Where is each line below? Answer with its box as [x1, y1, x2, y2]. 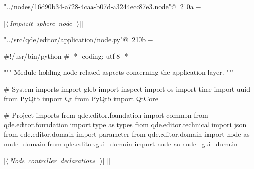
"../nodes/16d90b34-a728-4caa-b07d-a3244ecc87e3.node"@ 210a [4, 1, 194, 11]
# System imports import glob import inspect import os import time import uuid [4, 83, 251, 94]
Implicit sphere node [9, 18, 72, 28]
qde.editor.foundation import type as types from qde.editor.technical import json [4, 119, 247, 129]
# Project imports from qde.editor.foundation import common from [4, 110, 208, 120]
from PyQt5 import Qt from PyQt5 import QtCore [4, 93, 158, 103]
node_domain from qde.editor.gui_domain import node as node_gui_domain [4, 138, 238, 148]
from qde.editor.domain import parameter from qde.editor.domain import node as [4, 129, 250, 139]
